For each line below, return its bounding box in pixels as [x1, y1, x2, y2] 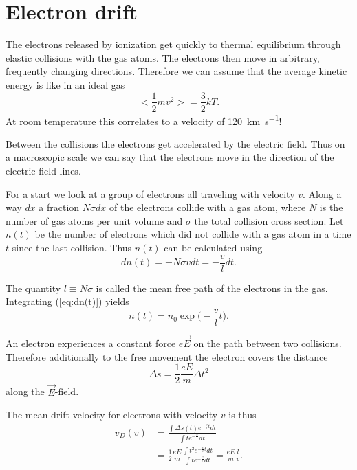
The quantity [6, 280, 61, 295]
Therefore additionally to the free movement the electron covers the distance [6, 349, 328, 363]
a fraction [39, 200, 80, 214]
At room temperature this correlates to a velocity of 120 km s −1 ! [6, 111, 282, 128]
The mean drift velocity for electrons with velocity [6, 407, 218, 422]
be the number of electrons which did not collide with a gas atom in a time [34, 227, 351, 241]
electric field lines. [6, 164, 81, 177]
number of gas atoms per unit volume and [6, 213, 183, 227]
